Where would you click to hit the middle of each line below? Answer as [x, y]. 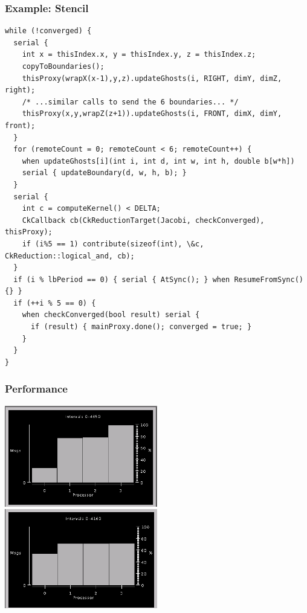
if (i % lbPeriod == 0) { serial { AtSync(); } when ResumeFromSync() [158, 279]
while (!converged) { [48, 31]
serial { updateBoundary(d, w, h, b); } [104, 173]
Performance [36, 389]
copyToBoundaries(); [63, 66]
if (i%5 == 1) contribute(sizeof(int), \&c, [113, 244]
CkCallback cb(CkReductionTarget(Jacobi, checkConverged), [143, 220]
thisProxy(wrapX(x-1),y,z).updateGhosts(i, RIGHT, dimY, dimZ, [152, 78]
